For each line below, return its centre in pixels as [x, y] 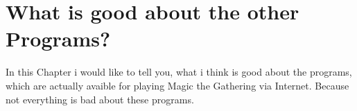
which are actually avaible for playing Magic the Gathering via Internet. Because [177, 85]
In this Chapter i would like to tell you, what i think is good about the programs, [179, 72]
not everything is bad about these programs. [100, 99]
